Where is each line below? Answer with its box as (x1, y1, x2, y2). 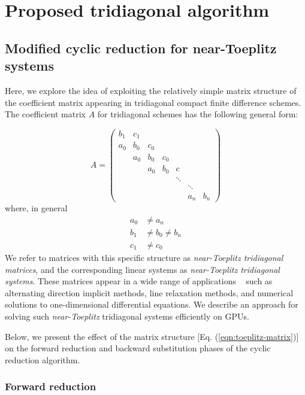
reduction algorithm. (5, 353, 80, 366)
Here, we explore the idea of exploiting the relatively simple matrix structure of (5, 84, 297, 96)
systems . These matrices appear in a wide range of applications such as (5, 275, 273, 287)
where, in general (5, 202, 68, 214)
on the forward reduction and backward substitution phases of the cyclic (5, 342, 271, 354)
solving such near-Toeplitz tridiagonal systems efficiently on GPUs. (5, 309, 249, 322)
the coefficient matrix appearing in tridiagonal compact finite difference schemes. (5, 96, 301, 108)
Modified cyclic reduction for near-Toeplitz (5, 38, 277, 57)
